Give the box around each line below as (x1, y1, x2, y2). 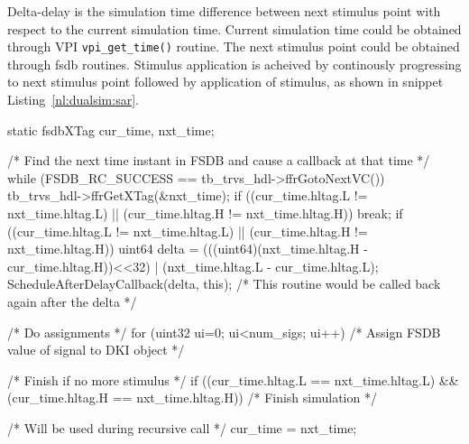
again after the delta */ (7, 291, 137, 310)
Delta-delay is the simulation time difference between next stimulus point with (7, 2, 441, 20)
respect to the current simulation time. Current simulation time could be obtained (7, 19, 462, 38)
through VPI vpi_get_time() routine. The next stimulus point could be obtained (7, 37, 460, 56)
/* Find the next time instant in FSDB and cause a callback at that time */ (7, 151, 430, 170)
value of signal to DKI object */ (7, 340, 185, 359)
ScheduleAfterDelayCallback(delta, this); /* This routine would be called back (7, 274, 441, 293)
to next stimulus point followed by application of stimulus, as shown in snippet (7, 72, 444, 91)
